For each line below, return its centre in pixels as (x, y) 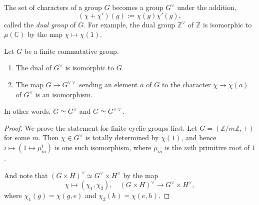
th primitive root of (220, 147)
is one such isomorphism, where (103, 147)
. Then (48, 137)
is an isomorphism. (64, 94)
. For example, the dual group (129, 24)
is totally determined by (122, 137)
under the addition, (207, 7)
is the (173, 147)
